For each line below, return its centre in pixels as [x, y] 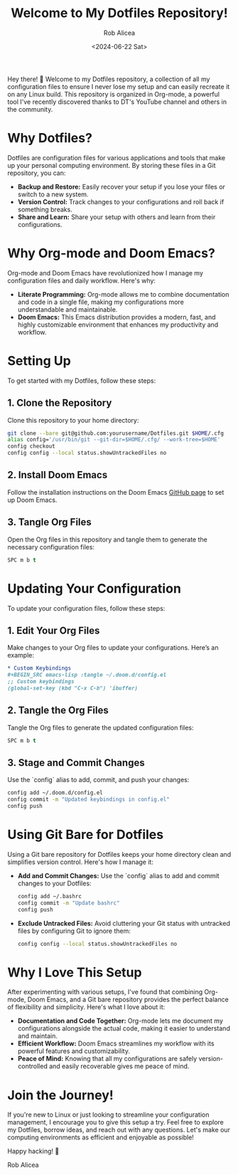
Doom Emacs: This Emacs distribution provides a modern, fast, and [117, 317]
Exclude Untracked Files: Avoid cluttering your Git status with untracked [124, 923]
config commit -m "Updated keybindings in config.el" [89, 800]
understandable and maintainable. [67, 309]
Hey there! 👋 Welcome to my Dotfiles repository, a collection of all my [109, 79]
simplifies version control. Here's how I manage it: [81, 862]
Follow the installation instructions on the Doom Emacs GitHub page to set [116, 492]
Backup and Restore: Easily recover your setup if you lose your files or [121, 186]
